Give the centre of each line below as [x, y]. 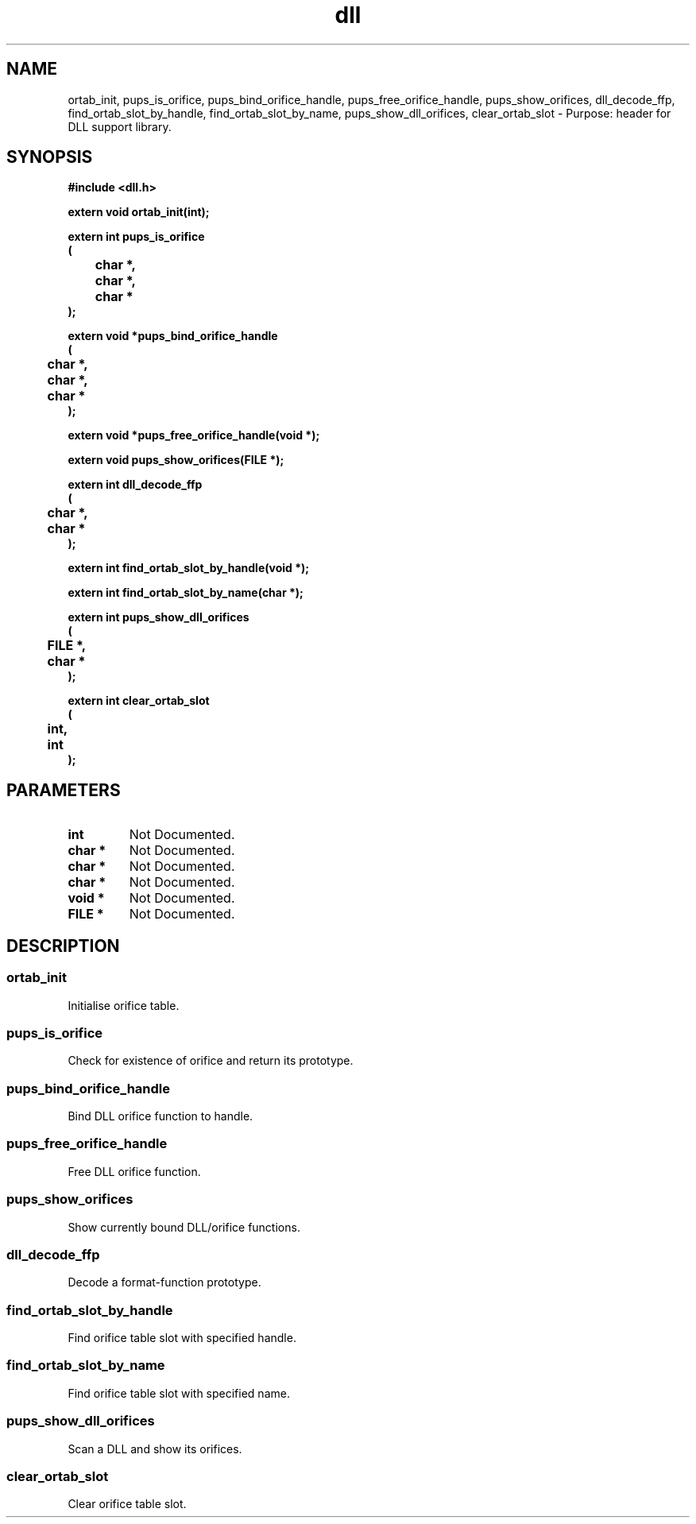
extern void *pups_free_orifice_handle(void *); [194, 435]
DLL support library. [120, 126]
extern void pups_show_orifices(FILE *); [176, 460]
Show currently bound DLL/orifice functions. [184, 1227]
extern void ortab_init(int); [139, 212]
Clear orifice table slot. [127, 1504]
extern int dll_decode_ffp [135, 485]
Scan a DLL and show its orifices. [155, 1449]
